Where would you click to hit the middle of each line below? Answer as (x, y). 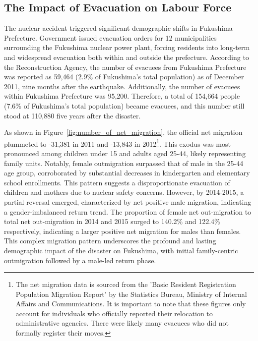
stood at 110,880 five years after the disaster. (72, 115)
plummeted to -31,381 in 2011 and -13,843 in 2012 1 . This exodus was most (117, 143)
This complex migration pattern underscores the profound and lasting (110, 241)
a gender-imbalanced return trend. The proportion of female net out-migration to (128, 211)
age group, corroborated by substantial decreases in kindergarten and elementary (127, 173)
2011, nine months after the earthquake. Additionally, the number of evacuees (122, 86)
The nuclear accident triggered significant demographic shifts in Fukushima (118, 28)
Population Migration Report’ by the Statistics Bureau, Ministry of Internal (131, 294)
